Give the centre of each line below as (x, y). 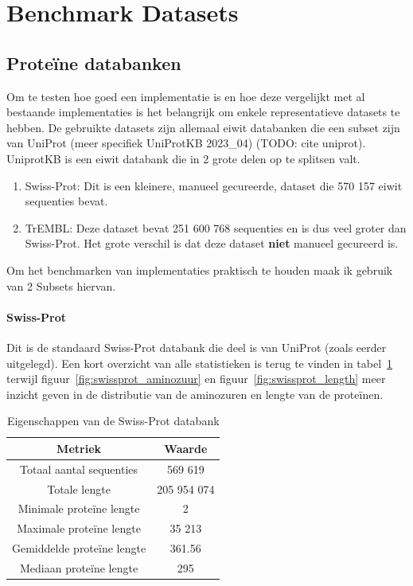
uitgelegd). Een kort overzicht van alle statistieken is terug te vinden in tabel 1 (200, 363)
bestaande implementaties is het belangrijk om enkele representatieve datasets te (203, 112)
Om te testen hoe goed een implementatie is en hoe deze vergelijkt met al (186, 96)
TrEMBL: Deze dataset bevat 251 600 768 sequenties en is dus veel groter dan (216, 227)
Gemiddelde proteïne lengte (79, 548)
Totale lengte (79, 488)
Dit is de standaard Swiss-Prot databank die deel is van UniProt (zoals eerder (197, 347)
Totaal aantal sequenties (79, 469)
